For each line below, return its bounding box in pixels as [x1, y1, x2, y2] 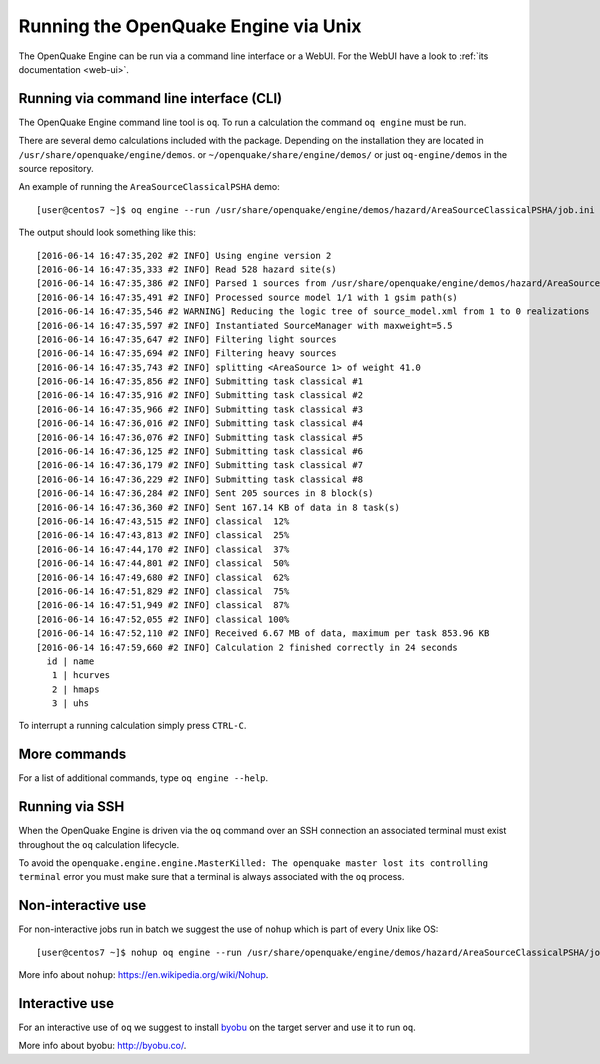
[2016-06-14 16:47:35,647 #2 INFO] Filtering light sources [36, 333, 337, 345]
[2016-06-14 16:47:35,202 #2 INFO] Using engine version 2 [36, 250, 332, 261]
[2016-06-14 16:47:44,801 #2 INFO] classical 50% [36, 558, 290, 569]
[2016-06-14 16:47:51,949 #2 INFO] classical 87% [36, 600, 290, 611]
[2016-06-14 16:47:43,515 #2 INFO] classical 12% [36, 516, 290, 527]
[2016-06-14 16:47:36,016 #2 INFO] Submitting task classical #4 [36, 418, 364, 429]
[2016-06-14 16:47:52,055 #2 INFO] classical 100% [36, 613, 290, 625]
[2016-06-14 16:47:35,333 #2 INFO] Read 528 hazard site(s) [36, 263, 337, 275]
